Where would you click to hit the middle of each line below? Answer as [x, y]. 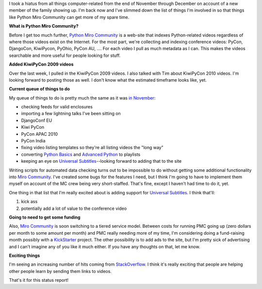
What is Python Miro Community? [44, 26]
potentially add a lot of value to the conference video [74, 208]
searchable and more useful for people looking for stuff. [65, 55]
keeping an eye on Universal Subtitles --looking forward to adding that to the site [101, 161]
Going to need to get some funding [45, 217]
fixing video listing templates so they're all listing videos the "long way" [92, 148]
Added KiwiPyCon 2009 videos [41, 64]
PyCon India [33, 141]
